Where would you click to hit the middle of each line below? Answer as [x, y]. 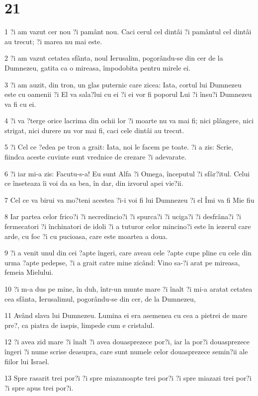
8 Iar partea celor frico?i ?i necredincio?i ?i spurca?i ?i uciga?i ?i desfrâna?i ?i [123, 216]
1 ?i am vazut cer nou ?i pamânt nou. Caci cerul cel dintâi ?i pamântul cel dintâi [128, 32]
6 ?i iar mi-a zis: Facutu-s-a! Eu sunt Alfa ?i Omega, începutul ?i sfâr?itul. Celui [127, 173]
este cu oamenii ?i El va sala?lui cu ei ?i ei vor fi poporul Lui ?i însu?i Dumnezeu [128, 94]
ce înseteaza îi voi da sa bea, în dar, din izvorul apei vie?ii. [94, 183]
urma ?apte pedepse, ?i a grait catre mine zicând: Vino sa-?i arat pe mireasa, [122, 262]
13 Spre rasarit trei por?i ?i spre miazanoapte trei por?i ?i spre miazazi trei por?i [128, 378]
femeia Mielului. [29, 272]
